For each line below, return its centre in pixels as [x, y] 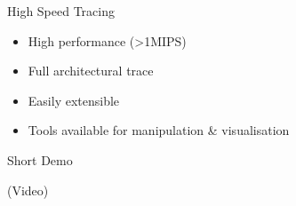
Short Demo [40, 159]
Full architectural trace [91, 71]
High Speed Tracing [61, 11]
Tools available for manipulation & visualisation [159, 130]
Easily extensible [74, 100]
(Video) [28, 190]
